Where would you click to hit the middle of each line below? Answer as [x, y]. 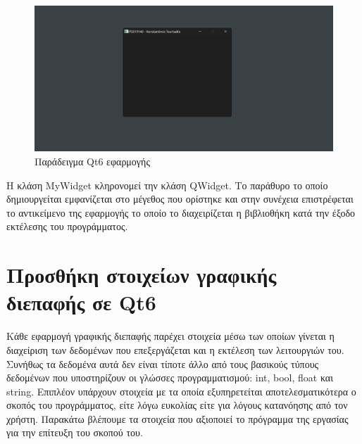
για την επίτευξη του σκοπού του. [75, 432]
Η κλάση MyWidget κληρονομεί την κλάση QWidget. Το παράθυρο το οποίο [167, 185]
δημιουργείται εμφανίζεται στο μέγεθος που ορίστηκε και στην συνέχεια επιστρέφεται [180, 199]
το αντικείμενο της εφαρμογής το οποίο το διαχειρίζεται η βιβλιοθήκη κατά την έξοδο [181, 212]
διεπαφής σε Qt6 [81, 302]
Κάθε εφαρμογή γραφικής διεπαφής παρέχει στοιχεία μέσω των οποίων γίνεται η [170, 336]
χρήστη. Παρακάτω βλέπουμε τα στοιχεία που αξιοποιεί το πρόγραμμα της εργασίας [177, 418]
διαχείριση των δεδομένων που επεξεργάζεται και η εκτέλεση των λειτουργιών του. [175, 349]
